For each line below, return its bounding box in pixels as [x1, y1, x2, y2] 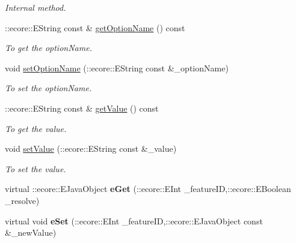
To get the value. [5, 122, 67, 134]
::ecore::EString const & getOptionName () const [5, 21, 185, 34]
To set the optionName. [5, 82, 92, 94]
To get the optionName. [5, 41, 92, 54]
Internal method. [5, 1, 66, 13]
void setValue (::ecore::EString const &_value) [5, 142, 177, 155]
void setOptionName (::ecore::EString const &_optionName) [5, 61, 229, 74]
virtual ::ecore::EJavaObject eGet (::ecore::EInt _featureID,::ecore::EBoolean [5, 182, 291, 195]
